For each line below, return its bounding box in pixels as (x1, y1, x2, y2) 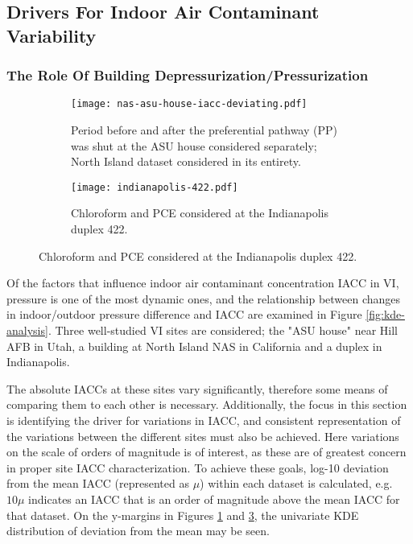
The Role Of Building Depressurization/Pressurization (6, 65, 369, 85)
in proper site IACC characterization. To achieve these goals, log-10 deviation (6, 459, 389, 476)
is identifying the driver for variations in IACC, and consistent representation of (6, 412, 401, 429)
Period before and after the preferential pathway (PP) (71, 122, 337, 138)
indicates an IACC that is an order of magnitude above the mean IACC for (28, 490, 400, 507)
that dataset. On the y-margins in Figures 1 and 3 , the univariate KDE (6, 506, 359, 523)
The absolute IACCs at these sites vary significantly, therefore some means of (6, 380, 388, 397)
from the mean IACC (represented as (6, 475, 189, 492)
